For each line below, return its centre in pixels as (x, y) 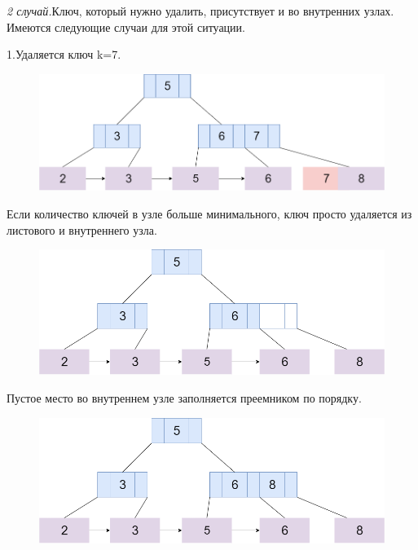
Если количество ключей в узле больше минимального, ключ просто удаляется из (209, 214)
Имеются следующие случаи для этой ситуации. (126, 26)
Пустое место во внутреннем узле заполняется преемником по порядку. (184, 397)
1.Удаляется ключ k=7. (64, 54)
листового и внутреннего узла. (82, 229)
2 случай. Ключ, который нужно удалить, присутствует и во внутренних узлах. (200, 11)
